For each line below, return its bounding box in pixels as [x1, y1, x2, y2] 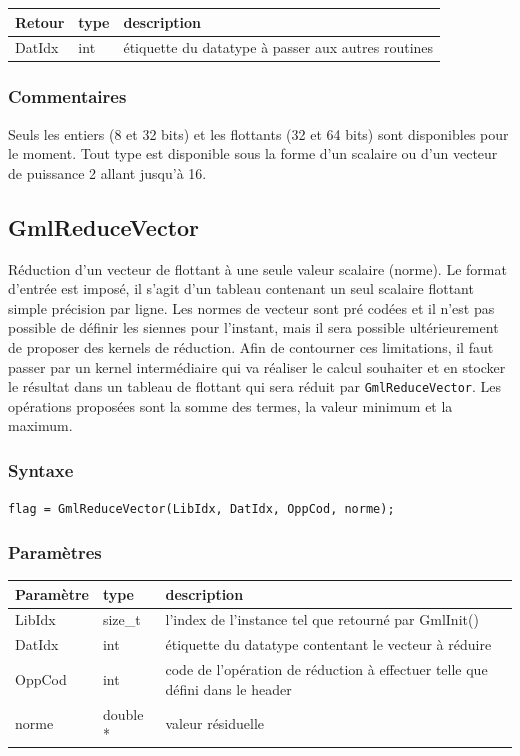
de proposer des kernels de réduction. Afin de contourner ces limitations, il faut [8, 337, 494, 358]
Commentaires [8, 84, 127, 109]
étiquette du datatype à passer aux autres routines [123, 37, 434, 58]
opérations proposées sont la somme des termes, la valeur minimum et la [8, 395, 453, 416]
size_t [102, 609, 141, 630]
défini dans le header [165, 678, 292, 699]
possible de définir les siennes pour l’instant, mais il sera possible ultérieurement [8, 317, 499, 338]
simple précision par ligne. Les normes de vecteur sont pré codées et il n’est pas [8, 297, 495, 318]
